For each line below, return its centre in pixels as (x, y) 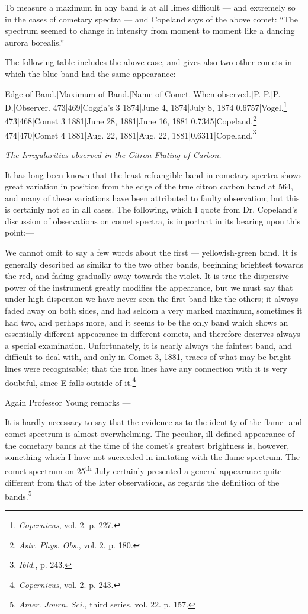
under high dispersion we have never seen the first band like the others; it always (152, 299)
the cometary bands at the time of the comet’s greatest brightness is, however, (147, 445)
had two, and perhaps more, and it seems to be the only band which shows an (147, 322)
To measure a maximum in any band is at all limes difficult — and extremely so (150, 7)
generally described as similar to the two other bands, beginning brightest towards (154, 264)
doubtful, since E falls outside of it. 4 (70, 381)
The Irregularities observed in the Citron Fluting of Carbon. (113, 154)
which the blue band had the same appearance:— (94, 73)
